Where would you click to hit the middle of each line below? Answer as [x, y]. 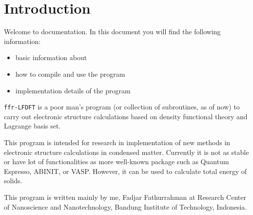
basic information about [51, 57]
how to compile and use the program [70, 74]
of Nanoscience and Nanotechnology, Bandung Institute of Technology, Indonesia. [126, 206]
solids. [13, 181]
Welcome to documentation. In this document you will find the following [112, 32]
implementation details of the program [73, 90]
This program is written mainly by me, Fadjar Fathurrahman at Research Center [125, 197]
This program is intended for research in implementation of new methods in [117, 142]
